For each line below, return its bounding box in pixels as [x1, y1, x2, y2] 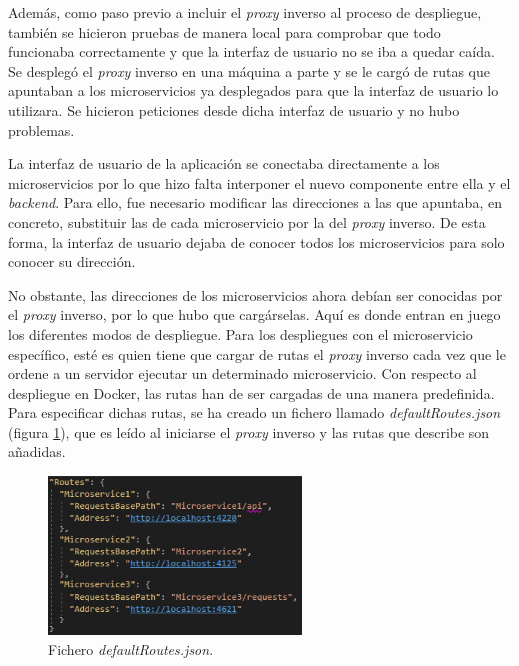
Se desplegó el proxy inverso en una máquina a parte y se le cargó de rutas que [8, 60, 491, 81]
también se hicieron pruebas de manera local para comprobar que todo [8, 21, 441, 42]
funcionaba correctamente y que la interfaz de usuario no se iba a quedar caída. [8, 41, 495, 62]
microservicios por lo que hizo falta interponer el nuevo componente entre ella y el [8, 172, 511, 193]
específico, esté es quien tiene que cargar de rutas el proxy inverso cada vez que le [8, 343, 506, 364]
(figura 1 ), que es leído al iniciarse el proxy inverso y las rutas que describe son [8, 421, 490, 442]
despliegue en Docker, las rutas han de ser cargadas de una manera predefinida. [8, 382, 495, 403]
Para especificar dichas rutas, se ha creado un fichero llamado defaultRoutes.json [8, 402, 501, 423]
